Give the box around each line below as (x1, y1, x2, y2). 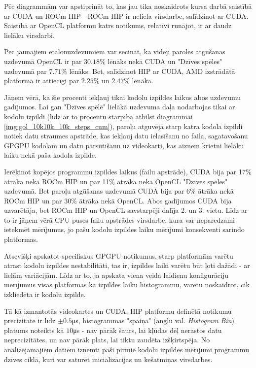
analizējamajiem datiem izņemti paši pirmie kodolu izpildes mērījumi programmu (4, 344, 249, 354)
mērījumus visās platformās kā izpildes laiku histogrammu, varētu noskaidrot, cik (4, 279, 250, 290)
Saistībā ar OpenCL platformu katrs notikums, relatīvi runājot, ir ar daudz (4, 20, 232, 31)
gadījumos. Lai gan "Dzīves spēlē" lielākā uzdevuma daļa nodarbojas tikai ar (4, 101, 235, 112)
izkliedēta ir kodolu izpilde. (4, 289, 86, 300)
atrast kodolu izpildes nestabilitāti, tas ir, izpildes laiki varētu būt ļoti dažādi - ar (4, 260, 250, 270)
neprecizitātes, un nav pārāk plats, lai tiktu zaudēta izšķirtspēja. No (4, 335, 210, 345)
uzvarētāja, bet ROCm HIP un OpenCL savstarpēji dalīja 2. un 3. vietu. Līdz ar (4, 205, 248, 215)
